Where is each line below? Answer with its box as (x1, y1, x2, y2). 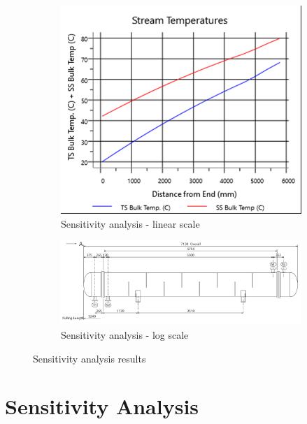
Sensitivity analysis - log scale (61, 327, 189, 342)
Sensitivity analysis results (33, 351, 146, 365)
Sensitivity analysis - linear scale (61, 216, 200, 231)
